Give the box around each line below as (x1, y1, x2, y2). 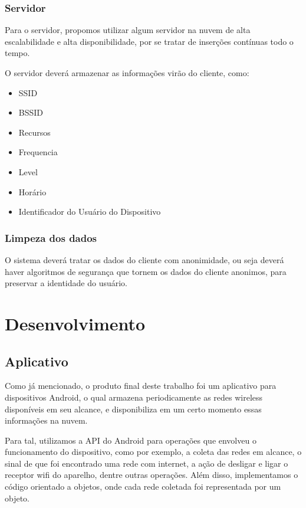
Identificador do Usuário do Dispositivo (18, 205, 161, 218)
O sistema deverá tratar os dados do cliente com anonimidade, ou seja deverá (5, 253, 284, 266)
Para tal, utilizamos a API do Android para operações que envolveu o (5, 434, 256, 446)
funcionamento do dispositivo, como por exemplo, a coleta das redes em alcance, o (5, 445, 302, 458)
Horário (18, 185, 47, 198)
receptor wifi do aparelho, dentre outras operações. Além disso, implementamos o (5, 468, 298, 481)
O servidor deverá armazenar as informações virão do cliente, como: (5, 67, 249, 78)
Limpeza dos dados (5, 230, 97, 245)
